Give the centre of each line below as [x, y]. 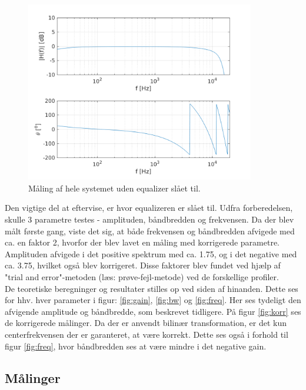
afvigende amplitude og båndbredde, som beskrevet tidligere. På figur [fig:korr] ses [153, 311]
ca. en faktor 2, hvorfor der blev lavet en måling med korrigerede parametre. [142, 242]
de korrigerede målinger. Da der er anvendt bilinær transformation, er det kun [146, 323]
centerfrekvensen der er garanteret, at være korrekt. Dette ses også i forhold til [147, 334]
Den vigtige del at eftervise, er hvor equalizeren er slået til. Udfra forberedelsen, [149, 208]
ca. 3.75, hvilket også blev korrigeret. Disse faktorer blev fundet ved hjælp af [143, 265]
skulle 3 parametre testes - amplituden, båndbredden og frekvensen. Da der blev [149, 219]
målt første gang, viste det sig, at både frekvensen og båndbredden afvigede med [150, 231]
